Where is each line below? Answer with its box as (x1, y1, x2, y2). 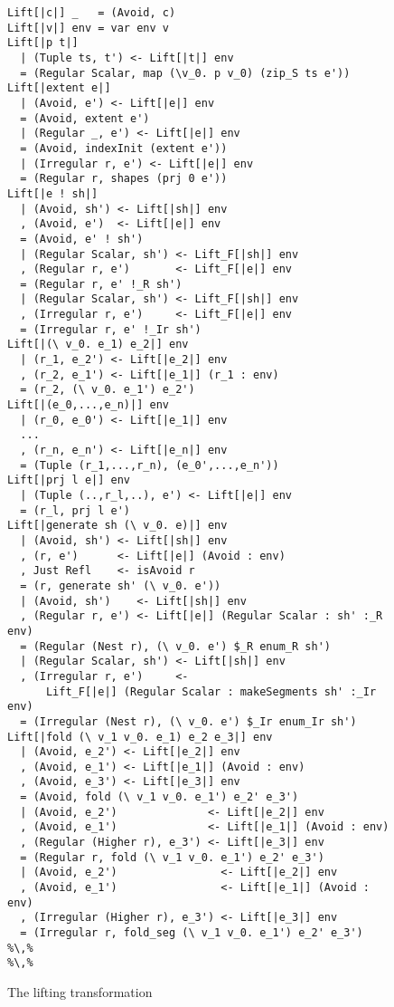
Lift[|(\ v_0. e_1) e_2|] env (7, 338, 189, 351)
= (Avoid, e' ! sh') (20, 232, 144, 245)
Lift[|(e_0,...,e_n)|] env (7, 398, 169, 412)
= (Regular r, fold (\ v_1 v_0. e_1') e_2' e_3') (20, 850, 324, 864)
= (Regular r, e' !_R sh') (20, 277, 183, 291)
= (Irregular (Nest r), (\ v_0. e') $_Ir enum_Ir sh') (20, 714, 357, 728)
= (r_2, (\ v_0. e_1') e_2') (20, 383, 195, 397)
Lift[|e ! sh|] (7, 187, 98, 200)
